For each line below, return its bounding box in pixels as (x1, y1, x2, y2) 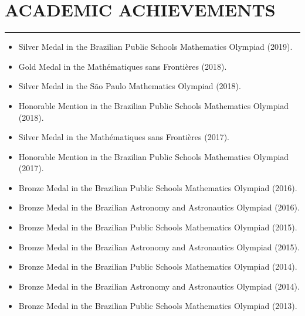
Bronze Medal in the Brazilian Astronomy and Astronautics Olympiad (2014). (18, 280, 300, 292)
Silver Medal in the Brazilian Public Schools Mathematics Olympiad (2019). (18, 40, 293, 53)
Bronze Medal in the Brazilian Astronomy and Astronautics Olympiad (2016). (18, 201, 300, 213)
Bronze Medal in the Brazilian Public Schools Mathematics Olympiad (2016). (18, 181, 297, 193)
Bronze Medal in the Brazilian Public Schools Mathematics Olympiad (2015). (18, 221, 297, 233)
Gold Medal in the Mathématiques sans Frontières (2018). (18, 60, 227, 72)
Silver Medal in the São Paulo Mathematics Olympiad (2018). (18, 80, 241, 92)
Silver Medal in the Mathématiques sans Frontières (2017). (18, 131, 229, 143)
